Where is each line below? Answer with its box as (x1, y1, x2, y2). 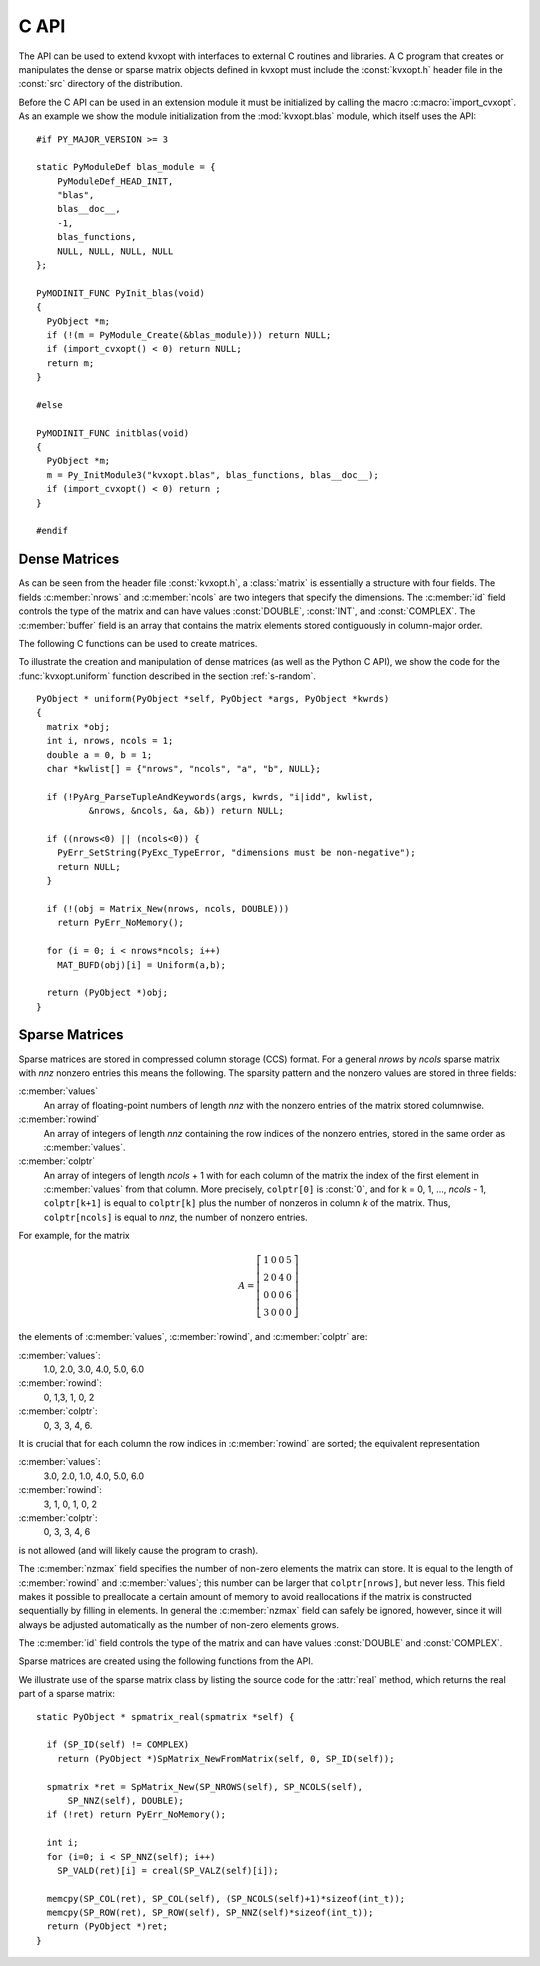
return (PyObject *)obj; (46, 987, 169, 999)
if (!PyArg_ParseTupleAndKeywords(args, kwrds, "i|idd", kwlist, (46, 791, 374, 802)
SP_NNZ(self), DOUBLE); (67, 1795, 185, 1806)
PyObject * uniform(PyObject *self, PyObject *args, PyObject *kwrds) (36, 693, 390, 705)
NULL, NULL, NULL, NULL (56, 245, 174, 257)
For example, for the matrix (18, 1230, 130, 1242)
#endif (36, 525, 69, 537)
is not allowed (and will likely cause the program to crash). (18, 1544, 259, 1556)
